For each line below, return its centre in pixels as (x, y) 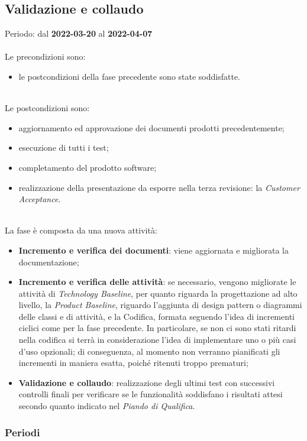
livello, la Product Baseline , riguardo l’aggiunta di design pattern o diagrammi (160, 305)
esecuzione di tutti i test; (64, 147)
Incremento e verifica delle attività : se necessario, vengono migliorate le (157, 282)
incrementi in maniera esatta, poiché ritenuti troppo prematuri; (133, 363)
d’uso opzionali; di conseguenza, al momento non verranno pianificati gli (149, 351)
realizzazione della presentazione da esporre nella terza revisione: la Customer (159, 187)
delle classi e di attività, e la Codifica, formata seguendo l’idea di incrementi (156, 316)
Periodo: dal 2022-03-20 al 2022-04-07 (79, 33)
